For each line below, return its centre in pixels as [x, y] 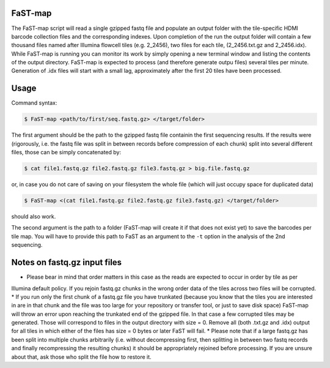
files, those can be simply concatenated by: [66, 152]
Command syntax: [34, 103]
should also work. [34, 217]
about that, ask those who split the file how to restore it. [82, 357]
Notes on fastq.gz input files [67, 262]
